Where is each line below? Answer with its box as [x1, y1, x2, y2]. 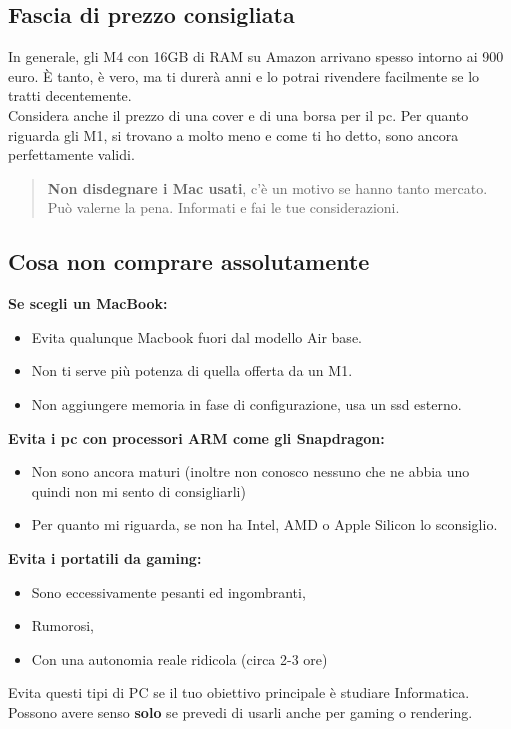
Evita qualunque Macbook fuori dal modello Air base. [31, 326, 362, 347]
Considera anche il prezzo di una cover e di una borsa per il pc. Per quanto [8, 104, 469, 125]
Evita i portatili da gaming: [8, 547, 202, 568]
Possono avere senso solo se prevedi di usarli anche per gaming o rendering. [8, 701, 473, 722]
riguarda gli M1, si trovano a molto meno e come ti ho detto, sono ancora [8, 124, 459, 145]
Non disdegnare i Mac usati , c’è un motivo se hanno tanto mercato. [47, 177, 488, 198]
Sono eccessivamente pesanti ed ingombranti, [31, 581, 306, 602]
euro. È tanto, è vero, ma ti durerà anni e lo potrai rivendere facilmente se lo [8, 65, 480, 86]
